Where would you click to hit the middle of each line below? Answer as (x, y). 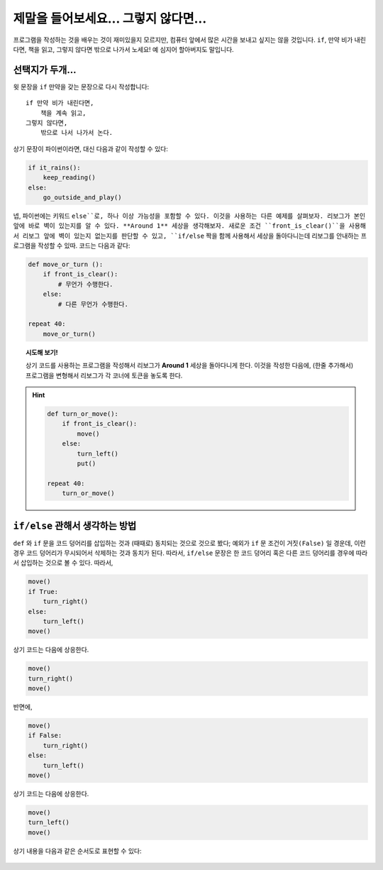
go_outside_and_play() (82, 197)
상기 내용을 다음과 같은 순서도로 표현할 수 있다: (77, 851)
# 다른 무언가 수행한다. (93, 304)
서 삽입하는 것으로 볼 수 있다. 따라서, (63, 563)
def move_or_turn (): (66, 265)
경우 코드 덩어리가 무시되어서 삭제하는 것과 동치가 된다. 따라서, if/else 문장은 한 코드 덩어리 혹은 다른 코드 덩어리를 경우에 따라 (190, 553)
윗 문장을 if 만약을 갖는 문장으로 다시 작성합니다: (81, 87)
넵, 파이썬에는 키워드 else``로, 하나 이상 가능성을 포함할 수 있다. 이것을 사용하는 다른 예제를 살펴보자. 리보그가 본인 (189, 216)
